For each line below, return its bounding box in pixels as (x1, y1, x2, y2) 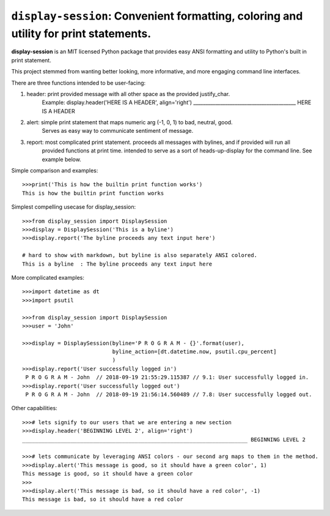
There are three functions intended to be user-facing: (11, 79, 146, 86)
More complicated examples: (11, 274, 85, 281)
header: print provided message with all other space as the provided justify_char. (26, 90, 230, 97)
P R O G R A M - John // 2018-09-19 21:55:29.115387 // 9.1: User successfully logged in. (25, 374, 309, 381)
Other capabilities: (11, 405, 57, 412)
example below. (42, 155, 82, 163)
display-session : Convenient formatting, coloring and (11, 9, 303, 23)
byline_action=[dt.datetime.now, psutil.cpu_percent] (112, 348, 277, 355)
